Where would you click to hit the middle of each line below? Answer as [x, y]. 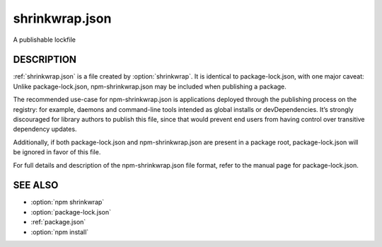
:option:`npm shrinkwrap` [68, 202]
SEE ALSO [36, 185]
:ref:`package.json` [58, 222]
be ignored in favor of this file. [57, 152]
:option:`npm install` [60, 232]
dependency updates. [45, 129]
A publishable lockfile [44, 40]
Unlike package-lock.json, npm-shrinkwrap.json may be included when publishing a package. [150, 86]
